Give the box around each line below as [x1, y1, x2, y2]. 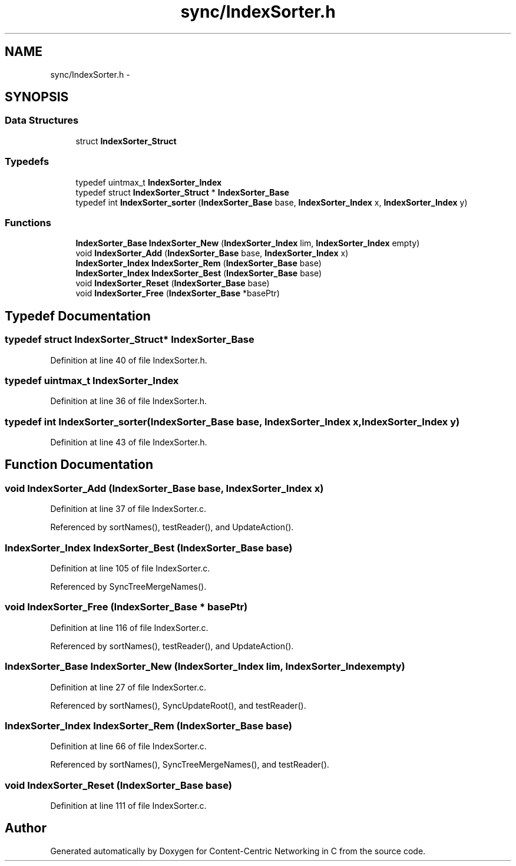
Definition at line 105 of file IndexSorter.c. [50, 563, 210, 573]
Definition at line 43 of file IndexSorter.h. [50, 437, 207, 448]
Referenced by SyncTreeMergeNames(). [50, 581, 207, 591]
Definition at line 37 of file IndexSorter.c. [50, 504, 207, 514]
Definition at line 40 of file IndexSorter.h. [50, 355, 207, 365]
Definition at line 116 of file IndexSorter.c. [50, 622, 209, 633]
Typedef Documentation [5, 308, 151, 323]
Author [5, 821, 47, 836]
